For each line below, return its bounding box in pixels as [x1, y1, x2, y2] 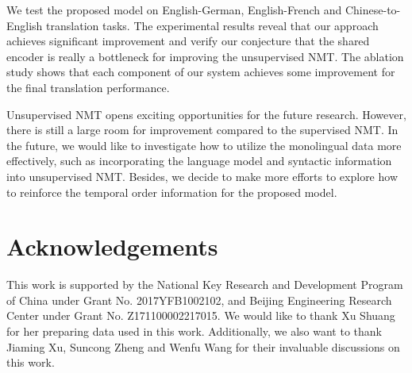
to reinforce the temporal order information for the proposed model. [6, 183, 337, 200]
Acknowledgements [6, 230, 218, 263]
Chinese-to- [345, 2, 401, 17]
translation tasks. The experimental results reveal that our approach [46, 17, 379, 33]
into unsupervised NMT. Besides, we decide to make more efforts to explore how [6, 167, 398, 184]
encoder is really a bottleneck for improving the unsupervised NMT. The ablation [6, 48, 404, 64]
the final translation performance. [6, 79, 170, 95]
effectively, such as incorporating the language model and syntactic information [6, 152, 392, 169]
